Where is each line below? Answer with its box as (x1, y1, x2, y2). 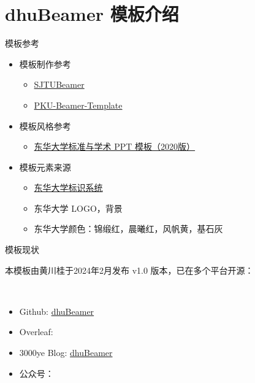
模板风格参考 (19, 119, 71, 132)
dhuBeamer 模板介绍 (5, 1, 179, 26)
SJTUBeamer (34, 78, 85, 91)
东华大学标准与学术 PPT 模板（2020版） (34, 140, 196, 153)
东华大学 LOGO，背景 (34, 201, 123, 214)
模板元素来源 (19, 160, 71, 173)
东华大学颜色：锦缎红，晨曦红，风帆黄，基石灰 (34, 222, 223, 235)
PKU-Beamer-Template (34, 98, 123, 111)
